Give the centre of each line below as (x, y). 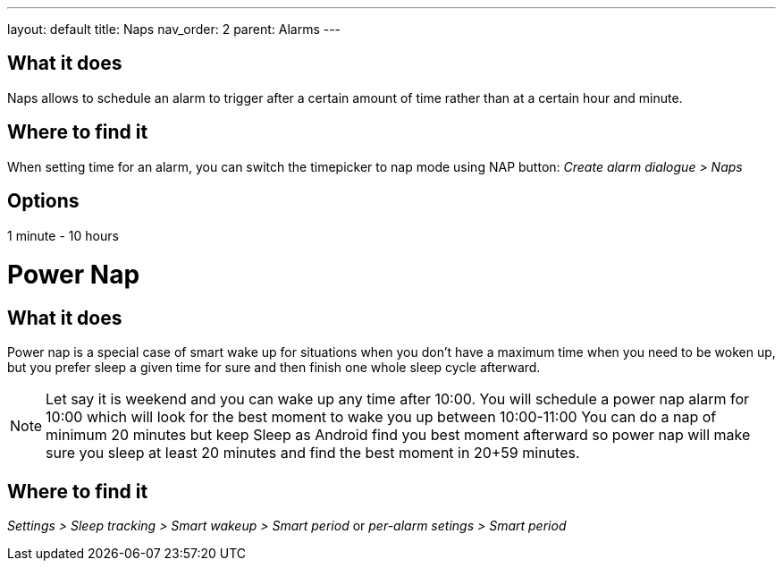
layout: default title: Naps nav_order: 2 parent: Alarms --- (174, 29)
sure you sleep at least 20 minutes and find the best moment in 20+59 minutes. (313, 453)
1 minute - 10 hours (63, 235)
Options (43, 201)
